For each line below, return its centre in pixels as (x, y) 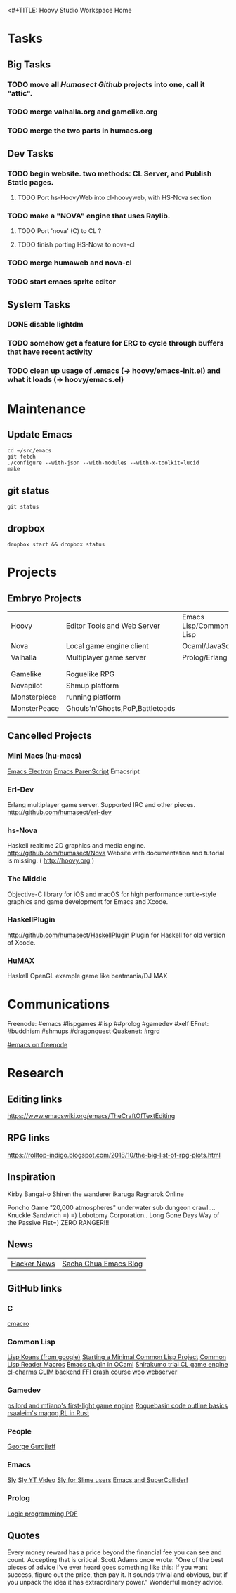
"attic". (20, 93)
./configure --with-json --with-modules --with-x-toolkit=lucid (103, 463)
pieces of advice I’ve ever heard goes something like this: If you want (107, 1567)
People (19, 1431)
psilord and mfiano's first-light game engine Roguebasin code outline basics (118, 1405)
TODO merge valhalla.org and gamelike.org (83, 112)
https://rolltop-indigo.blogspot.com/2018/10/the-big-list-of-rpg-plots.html (114, 1155)
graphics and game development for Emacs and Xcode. (88, 901)
